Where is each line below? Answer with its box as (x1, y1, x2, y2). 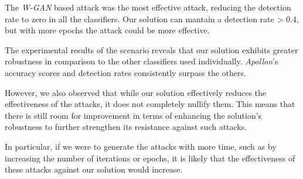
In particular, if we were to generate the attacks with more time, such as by (5, 140, 277, 152)
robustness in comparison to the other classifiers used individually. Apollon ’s (5, 55, 278, 67)
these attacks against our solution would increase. (5, 163, 183, 175)
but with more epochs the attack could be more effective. (5, 24, 210, 36)
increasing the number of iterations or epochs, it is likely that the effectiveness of (5, 152, 295, 164)
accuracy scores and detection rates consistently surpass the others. (5, 66, 246, 78)
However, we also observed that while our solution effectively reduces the (5, 86, 267, 98)
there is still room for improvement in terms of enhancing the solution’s (5, 109, 262, 121)
